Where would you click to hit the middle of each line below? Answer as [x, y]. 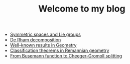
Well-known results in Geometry [43, 45]
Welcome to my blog [82, 9]
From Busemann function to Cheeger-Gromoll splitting [66, 56]
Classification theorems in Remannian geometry [59, 50]
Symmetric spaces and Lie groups [45, 35]
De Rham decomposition [35, 40]
